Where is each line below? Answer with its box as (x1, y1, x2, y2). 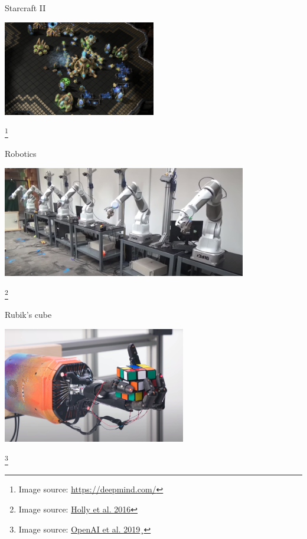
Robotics (5, 147, 37, 159)
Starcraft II (5, 2, 46, 14)
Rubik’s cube (5, 308, 52, 321)
